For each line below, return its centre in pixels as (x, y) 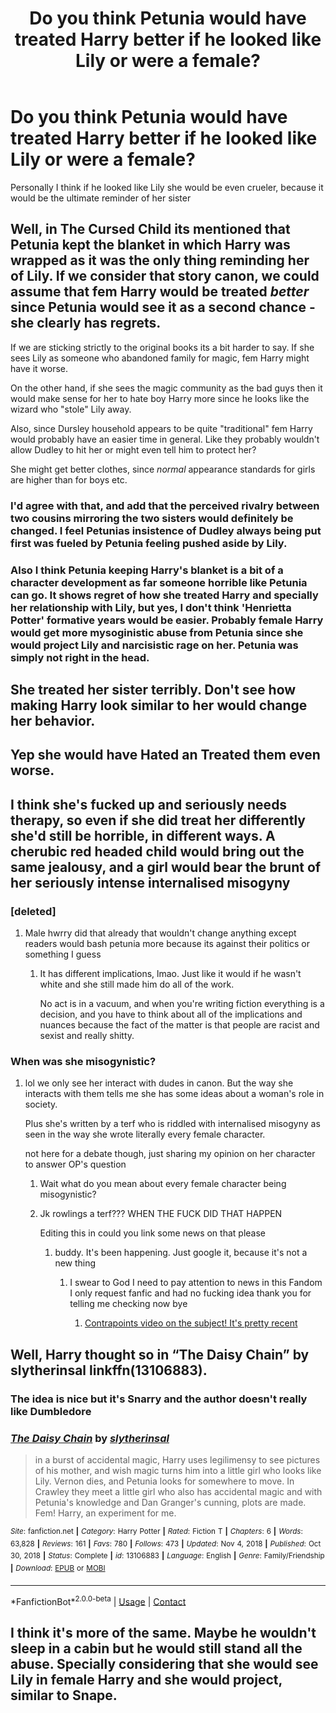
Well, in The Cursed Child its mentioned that (150, 229)
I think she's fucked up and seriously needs (149, 804)
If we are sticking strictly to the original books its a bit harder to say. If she (162, 347)
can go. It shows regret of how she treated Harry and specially (164, 595)
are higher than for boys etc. (69, 479)
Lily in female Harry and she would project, (146, 1679)
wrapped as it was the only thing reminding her (160, 260)
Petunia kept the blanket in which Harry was (150, 245)
